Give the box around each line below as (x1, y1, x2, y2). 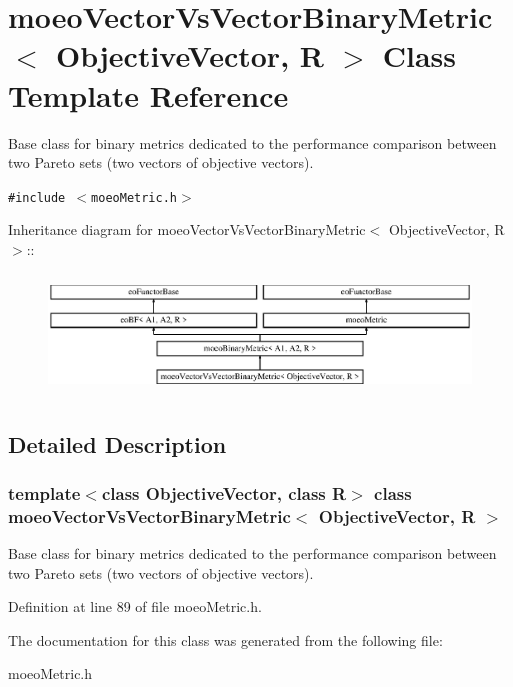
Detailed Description (8, 428, 227, 459)
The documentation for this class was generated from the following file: (8, 629, 443, 650)
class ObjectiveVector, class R (101, 480, 347, 505)
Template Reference (8, 74, 289, 115)
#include (8, 190, 66, 205)
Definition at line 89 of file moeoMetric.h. (8, 596, 262, 617)
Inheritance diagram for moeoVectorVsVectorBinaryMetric (8, 219, 366, 240)
